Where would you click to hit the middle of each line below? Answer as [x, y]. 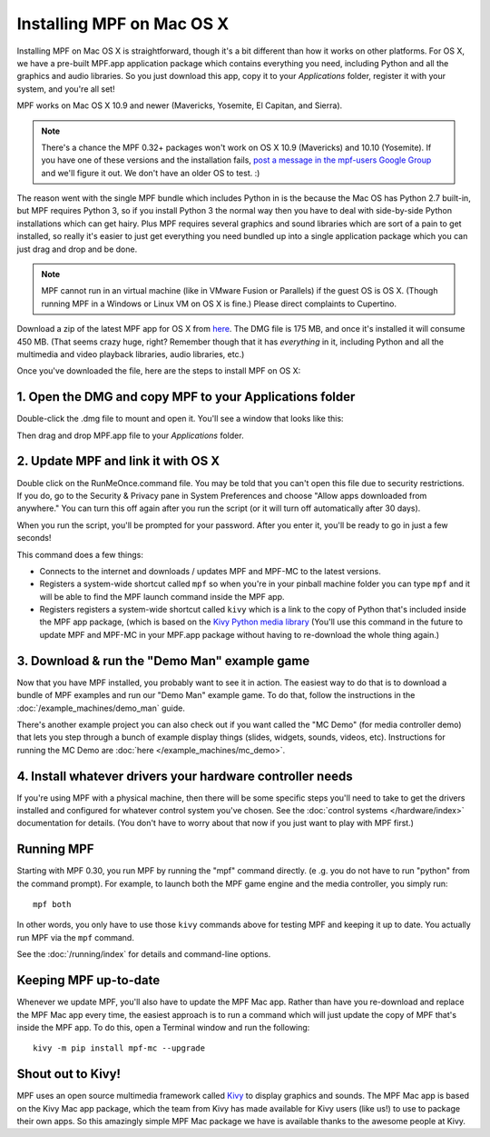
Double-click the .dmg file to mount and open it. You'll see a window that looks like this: [180, 419]
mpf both [52, 905]
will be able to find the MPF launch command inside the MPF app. [162, 596]
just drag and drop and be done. [77, 249]
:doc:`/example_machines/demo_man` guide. [101, 708]
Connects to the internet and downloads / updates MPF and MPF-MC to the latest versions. [210, 571]
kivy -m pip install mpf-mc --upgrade [119, 1048]
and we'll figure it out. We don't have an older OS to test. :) [151, 173]
